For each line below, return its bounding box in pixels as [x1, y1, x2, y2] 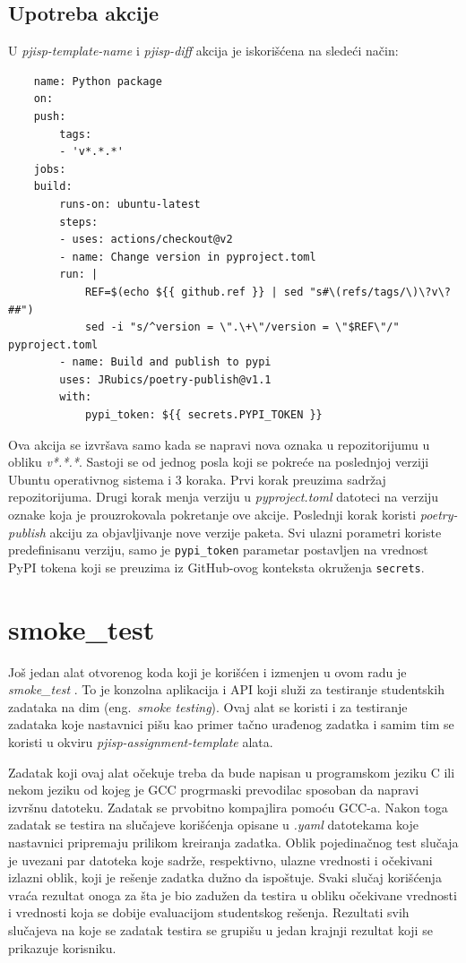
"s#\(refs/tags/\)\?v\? [309, 285, 451, 298]
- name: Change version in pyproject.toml [59, 250, 316, 263]
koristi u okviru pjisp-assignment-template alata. [8, 733, 273, 752]
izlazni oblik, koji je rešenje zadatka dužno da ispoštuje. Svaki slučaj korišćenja [8, 868, 442, 887]
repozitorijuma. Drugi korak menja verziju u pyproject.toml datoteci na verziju [8, 487, 439, 506]
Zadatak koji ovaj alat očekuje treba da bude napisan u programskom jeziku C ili [8, 762, 455, 781]
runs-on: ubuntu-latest [59, 197, 201, 211]
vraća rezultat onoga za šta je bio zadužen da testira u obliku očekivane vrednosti [8, 885, 457, 904]
